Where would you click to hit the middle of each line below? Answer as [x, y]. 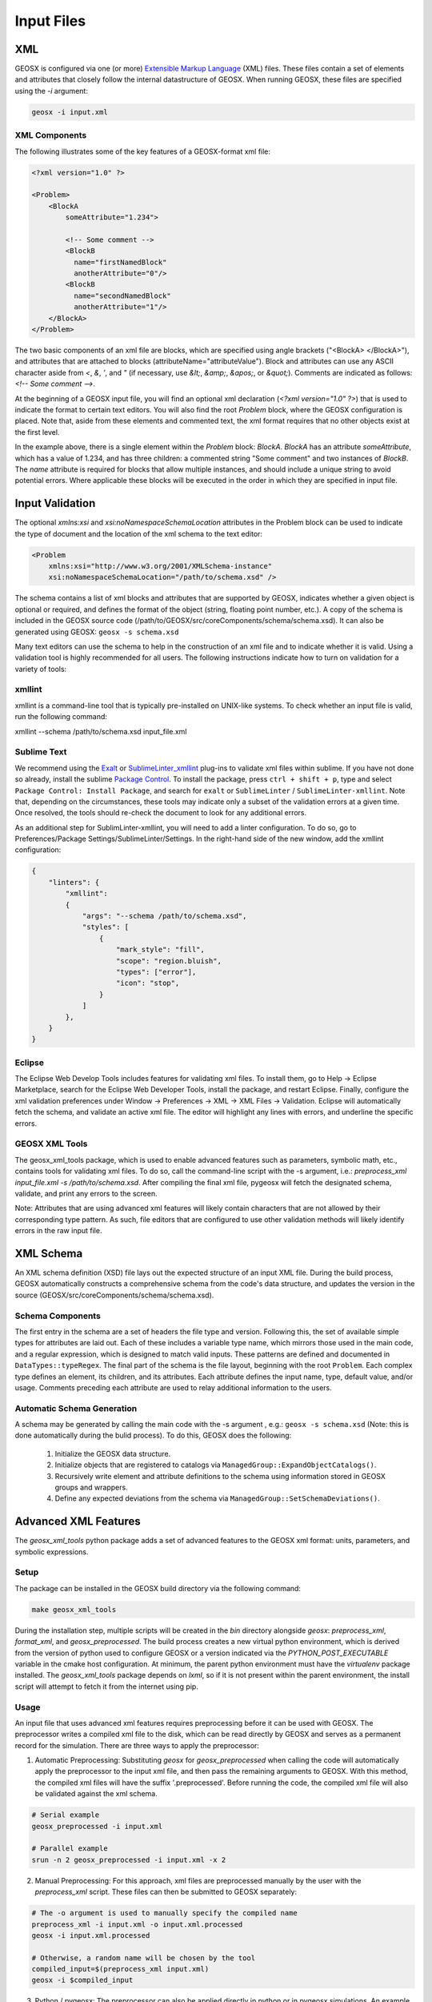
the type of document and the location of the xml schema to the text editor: [139, 533]
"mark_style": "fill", [161, 950]
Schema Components [58, 1316]
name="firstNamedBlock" [120, 262]
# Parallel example [70, 1849]
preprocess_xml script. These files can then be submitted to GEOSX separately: [166, 1892]
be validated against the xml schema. [96, 1794]
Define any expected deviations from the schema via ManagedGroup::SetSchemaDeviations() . [217, 1498]
